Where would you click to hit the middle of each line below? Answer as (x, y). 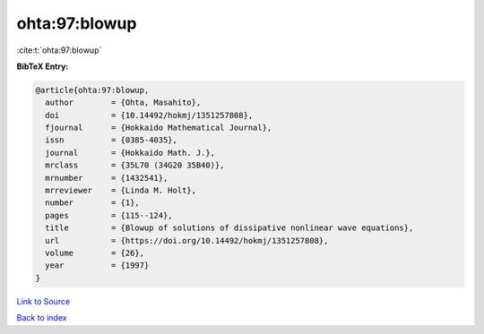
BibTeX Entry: (43, 66)
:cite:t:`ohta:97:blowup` (59, 50)
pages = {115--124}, (109, 215)
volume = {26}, (95, 253)
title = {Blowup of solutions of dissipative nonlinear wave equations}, (229, 228)
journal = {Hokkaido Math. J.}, (130, 153)
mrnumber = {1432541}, (107, 178)
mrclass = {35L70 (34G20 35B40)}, (135, 165)
